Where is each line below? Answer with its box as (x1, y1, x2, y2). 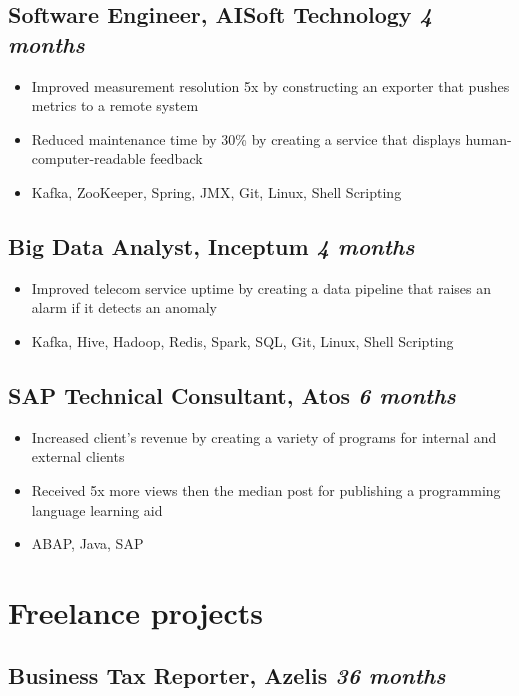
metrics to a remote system (31, 95, 199, 116)
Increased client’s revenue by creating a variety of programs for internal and (31, 426, 497, 447)
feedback (150, 148, 203, 169)
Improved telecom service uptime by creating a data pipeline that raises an (31, 277, 492, 298)
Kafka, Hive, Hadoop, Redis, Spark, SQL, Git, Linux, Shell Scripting (31, 330, 454, 351)
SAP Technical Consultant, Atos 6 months (8, 379, 456, 410)
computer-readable (31, 148, 146, 169)
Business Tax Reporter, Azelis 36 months (8, 660, 446, 691)
